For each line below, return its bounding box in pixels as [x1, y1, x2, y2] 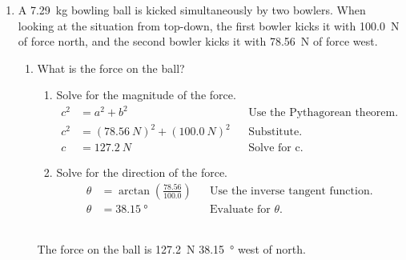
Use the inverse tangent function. [210, 185, 373, 197]
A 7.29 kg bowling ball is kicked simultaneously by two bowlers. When [18, 2, 366, 18]
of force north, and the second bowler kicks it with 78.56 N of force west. [18, 33, 378, 50]
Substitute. [248, 126, 303, 138]
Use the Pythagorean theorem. [248, 107, 399, 119]
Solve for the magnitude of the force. [56, 86, 236, 103]
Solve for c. [248, 142, 303, 154]
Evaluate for [210, 203, 271, 215]
